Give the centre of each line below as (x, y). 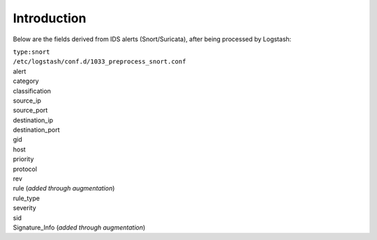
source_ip (27, 100)
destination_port (36, 130)
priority (23, 159)
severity (24, 208)
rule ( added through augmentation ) (64, 188)
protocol (25, 169)
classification (32, 91)
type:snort (31, 52)
